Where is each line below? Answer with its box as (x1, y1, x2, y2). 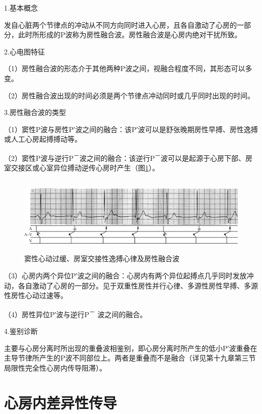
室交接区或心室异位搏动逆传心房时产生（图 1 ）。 (4, 162, 159, 173)
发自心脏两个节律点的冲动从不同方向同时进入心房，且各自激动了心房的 (4, 19, 237, 30)
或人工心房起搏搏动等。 (4, 134, 82, 144)
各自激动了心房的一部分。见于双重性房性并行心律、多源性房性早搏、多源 (18, 280, 258, 290)
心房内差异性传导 (4, 392, 117, 412)
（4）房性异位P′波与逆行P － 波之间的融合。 (4, 307, 147, 319)
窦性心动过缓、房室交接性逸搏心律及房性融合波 (24, 253, 179, 264)
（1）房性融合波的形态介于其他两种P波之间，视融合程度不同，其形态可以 (4, 63, 245, 74)
